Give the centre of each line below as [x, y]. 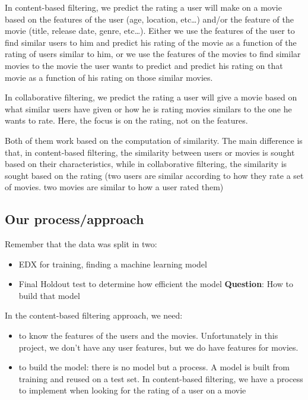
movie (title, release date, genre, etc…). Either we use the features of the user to [150, 31]
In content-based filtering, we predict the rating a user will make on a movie [143, 7]
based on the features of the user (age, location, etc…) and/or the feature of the [149, 19]
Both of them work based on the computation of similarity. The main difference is [154, 140]
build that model [49, 295]
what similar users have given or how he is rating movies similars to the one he [148, 108]
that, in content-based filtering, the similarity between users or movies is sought [150, 152]
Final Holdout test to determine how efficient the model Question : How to [156, 284]
